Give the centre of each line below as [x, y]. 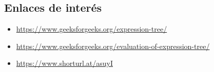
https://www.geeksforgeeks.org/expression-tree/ [92, 29]
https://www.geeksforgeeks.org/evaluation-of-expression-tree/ [113, 46]
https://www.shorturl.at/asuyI [64, 63]
